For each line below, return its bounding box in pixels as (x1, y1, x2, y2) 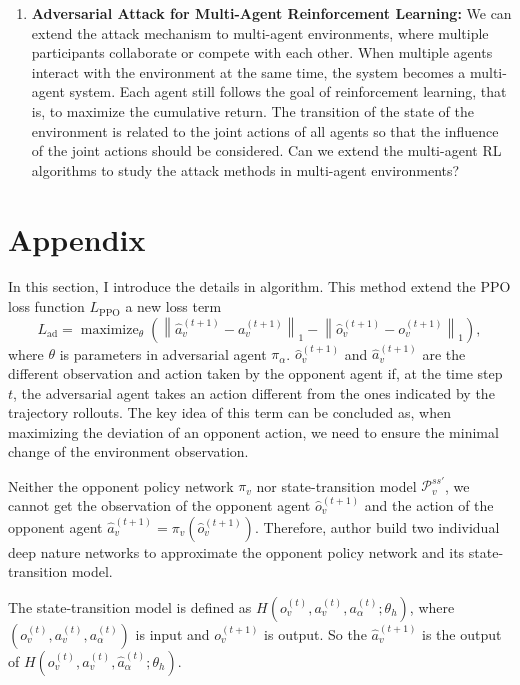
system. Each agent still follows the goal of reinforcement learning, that (69, 81, 507, 102)
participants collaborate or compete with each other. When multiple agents (31, 42, 493, 63)
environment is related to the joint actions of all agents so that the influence (31, 120, 499, 141)
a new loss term (125, 296, 222, 317)
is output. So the (264, 623, 367, 644)
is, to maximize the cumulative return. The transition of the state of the (31, 100, 474, 121)
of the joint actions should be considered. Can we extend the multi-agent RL (31, 140, 502, 161)
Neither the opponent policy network (8, 475, 234, 496)
